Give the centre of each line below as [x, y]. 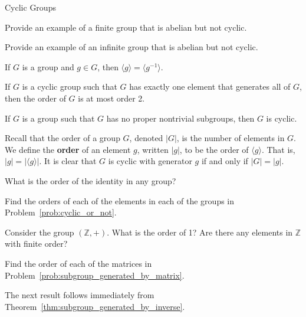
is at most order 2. [111, 98]
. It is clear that [68, 161]
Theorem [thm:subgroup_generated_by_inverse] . [95, 306]
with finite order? [36, 244]
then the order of [35, 98]
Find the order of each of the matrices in [78, 263]
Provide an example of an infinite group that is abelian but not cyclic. [131, 47]
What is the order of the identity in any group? [91, 180]
